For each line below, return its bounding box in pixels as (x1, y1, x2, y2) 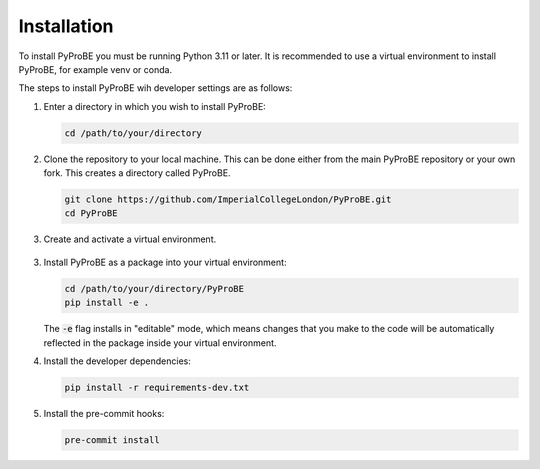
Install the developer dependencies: (43, 355, 192, 367)
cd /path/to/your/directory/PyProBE (64, 283, 245, 294)
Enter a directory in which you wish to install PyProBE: (43, 100, 267, 112)
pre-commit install (64, 434, 160, 445)
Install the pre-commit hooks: (43, 407, 165, 419)
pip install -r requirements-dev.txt (64, 381, 250, 393)
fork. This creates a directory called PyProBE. (43, 167, 231, 179)
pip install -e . (64, 297, 150, 309)
